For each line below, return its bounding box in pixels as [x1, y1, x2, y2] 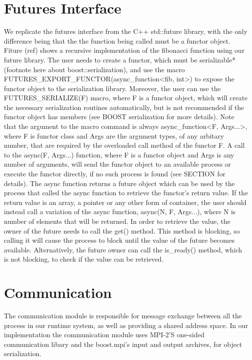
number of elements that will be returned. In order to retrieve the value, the [4, 216, 231, 226]
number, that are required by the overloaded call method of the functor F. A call [4, 140, 245, 150]
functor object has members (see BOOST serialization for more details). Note [4, 111, 235, 122]
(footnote [4, 64, 32, 74]
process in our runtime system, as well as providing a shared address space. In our [4, 320, 249, 330]
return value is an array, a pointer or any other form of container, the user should [4, 197, 247, 207]
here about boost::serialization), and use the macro [33, 64, 185, 74]
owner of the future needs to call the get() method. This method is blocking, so [4, 225, 240, 235]
